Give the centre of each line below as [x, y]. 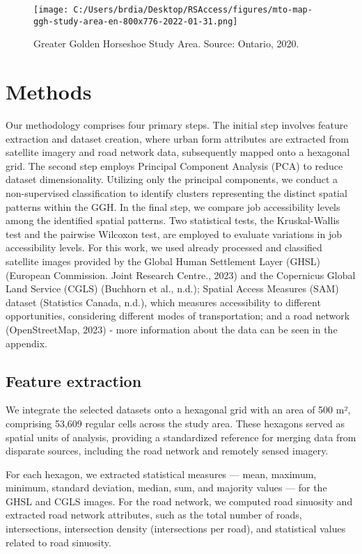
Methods [49, 92]
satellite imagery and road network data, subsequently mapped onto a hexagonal [178, 152]
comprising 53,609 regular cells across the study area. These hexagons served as [175, 423]
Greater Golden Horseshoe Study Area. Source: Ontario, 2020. [166, 43]
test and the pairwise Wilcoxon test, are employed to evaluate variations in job [174, 234]
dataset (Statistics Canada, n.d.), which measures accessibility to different [163, 302]
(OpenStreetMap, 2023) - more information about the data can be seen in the [172, 329]
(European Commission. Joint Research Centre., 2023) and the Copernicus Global [181, 275]
